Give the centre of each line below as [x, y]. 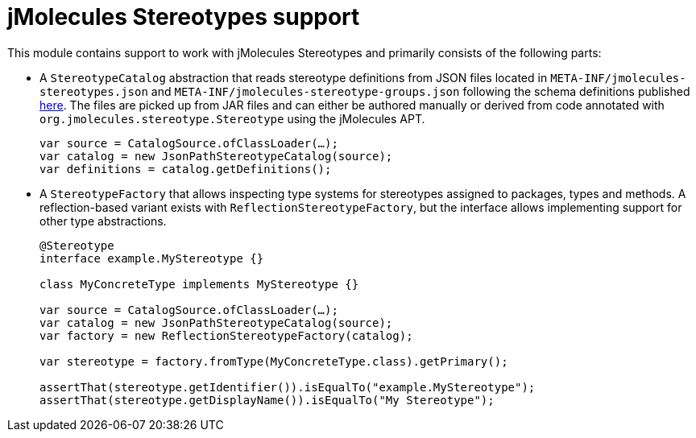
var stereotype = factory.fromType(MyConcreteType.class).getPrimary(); [274, 361]
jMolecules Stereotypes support [184, 17]
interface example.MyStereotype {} [152, 258]
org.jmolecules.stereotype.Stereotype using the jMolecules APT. [232, 118]
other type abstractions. [103, 221]
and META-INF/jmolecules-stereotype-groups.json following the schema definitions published [420, 91]
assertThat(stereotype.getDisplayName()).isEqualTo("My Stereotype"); [267, 400]
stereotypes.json [94, 91]
